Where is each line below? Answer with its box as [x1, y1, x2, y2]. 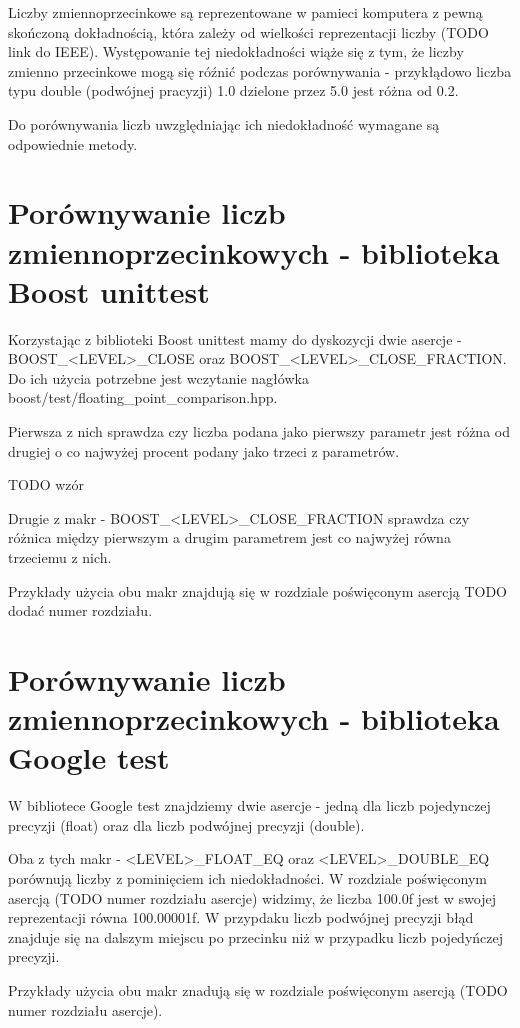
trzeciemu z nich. [8, 547, 112, 567]
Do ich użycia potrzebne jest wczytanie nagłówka [8, 367, 309, 388]
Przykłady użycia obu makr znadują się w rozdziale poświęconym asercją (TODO [8, 980, 508, 1001]
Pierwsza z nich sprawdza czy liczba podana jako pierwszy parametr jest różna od [8, 421, 510, 442]
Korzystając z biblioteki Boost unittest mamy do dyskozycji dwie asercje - [8, 328, 462, 349]
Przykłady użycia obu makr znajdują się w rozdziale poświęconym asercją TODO [8, 580, 507, 601]
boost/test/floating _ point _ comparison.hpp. [8, 387, 278, 408]
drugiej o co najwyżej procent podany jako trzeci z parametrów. [8, 440, 400, 461]
